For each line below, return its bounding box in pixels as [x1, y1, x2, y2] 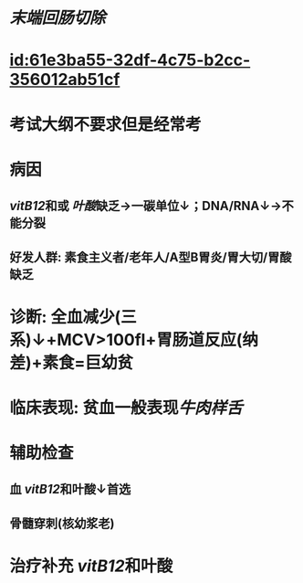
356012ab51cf [9, 69, 120, 90]
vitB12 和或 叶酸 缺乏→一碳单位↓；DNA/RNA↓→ [9, 198, 283, 214]
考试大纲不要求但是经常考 [9, 114, 203, 134]
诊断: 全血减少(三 [9, 306, 137, 327]
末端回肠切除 [9, 7, 107, 28]
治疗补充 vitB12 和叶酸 [9, 556, 173, 577]
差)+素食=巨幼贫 [9, 352, 134, 373]
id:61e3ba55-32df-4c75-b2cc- [9, 50, 251, 70]
